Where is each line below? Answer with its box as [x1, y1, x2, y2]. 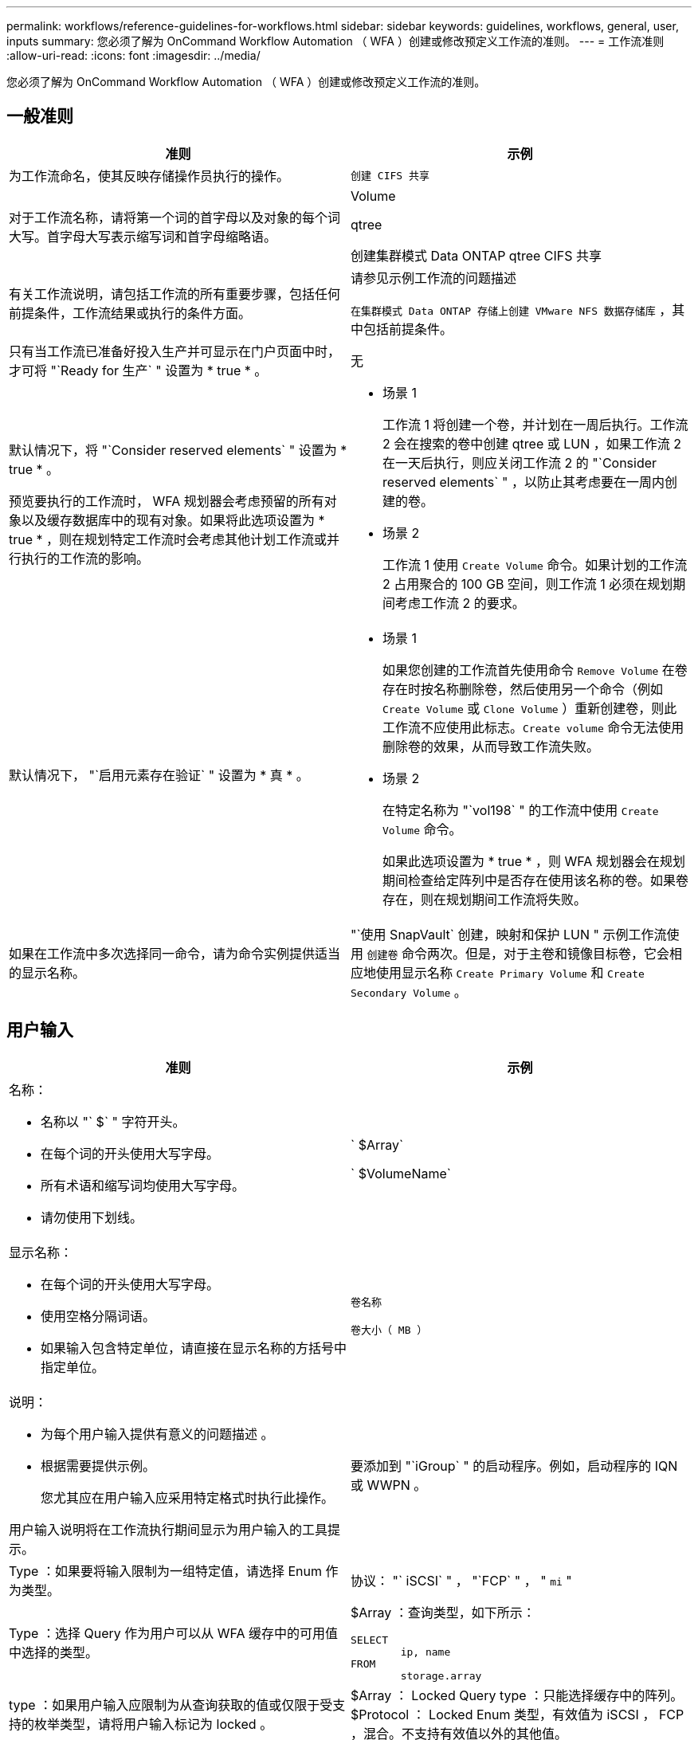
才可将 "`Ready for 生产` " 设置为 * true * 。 [9, 362, 268, 378]
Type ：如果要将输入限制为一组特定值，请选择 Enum [9, 1562, 322, 1579]
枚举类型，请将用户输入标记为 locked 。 [34, 1715, 273, 1732]
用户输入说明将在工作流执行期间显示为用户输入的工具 [9, 1521, 328, 1538]
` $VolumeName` [351, 1165, 451, 1182]
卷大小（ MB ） [351, 1323, 428, 1336]
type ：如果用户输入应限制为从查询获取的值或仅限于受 [9, 1696, 333, 1713]
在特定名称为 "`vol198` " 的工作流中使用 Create [382, 801, 659, 818]
